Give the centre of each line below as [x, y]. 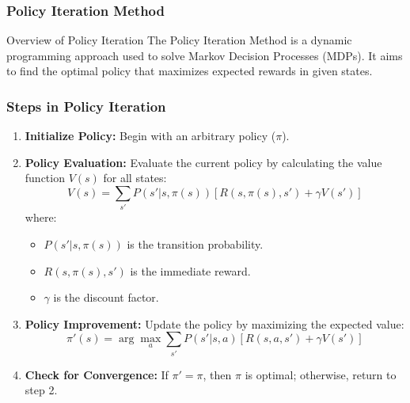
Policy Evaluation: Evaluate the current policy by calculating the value [203, 162]
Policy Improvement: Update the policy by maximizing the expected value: [214, 323]
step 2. [41, 390]
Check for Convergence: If [97, 374]
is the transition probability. [195, 243]
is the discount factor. [106, 297]
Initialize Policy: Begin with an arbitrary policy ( [150, 136]
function [45, 178]
